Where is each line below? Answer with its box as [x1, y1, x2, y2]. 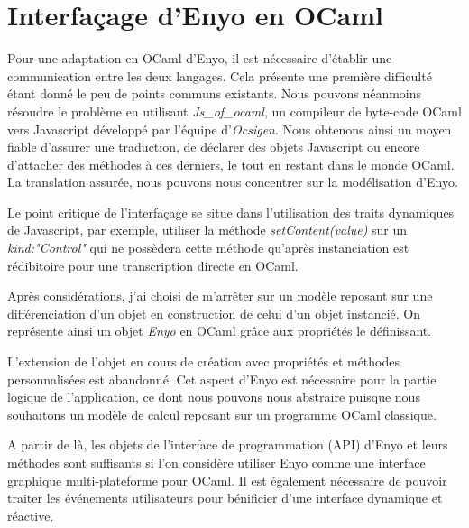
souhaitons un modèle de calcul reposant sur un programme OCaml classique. [7, 404, 437, 423]
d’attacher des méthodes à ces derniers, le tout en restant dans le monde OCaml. [7, 154, 455, 173]
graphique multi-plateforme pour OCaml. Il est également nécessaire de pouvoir [7, 470, 447, 489]
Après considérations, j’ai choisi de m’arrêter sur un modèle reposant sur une [7, 286, 433, 305]
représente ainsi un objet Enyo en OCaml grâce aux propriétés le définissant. [7, 321, 432, 340]
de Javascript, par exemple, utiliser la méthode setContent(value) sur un [7, 220, 408, 239]
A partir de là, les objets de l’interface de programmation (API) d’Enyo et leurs [7, 435, 448, 454]
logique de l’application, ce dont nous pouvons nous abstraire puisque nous [7, 387, 420, 406]
